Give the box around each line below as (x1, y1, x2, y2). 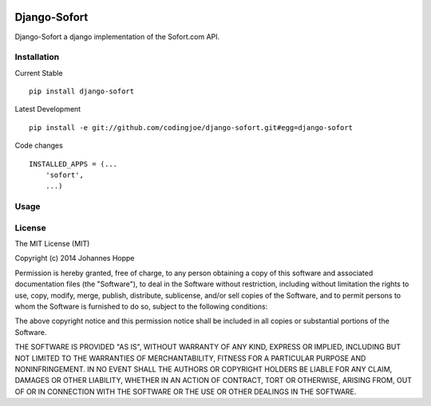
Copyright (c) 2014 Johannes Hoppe (14, 254, 135, 263)
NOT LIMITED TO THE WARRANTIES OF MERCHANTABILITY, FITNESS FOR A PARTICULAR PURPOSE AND (14, 353, 366, 363)
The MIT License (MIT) (14, 239, 90, 249)
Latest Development (14, 104, 81, 114)
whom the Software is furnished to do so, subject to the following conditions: (14, 302, 268, 311)
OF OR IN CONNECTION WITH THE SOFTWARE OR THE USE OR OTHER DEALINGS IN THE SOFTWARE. (14, 387, 357, 396)
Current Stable (14, 68, 63, 77)
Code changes (14, 140, 63, 151)
